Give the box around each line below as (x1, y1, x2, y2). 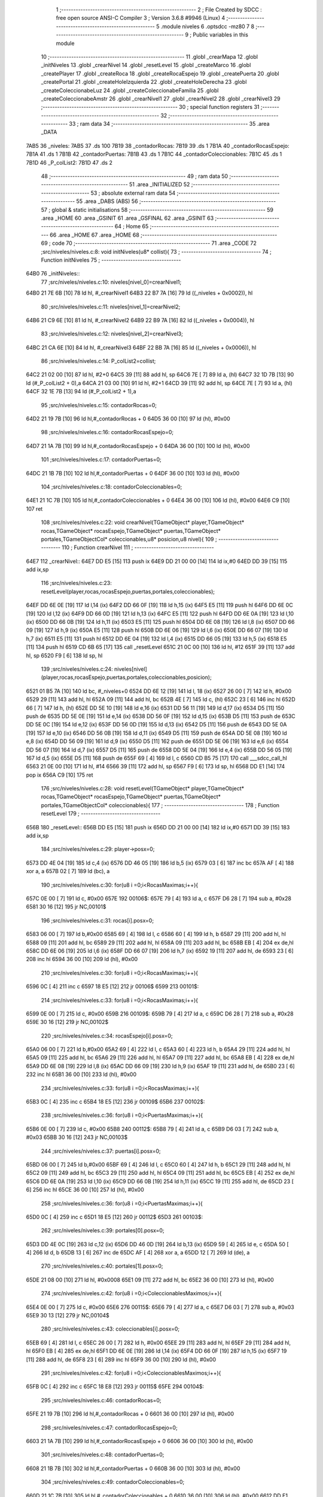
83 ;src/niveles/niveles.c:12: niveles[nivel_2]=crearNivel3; (41, 330, 184, 338)
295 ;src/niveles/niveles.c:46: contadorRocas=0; (41, 1396, 161, 1404)
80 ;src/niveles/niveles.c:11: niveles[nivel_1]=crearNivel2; (41, 303, 181, 310)
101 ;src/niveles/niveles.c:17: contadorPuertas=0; (41, 456, 161, 463)
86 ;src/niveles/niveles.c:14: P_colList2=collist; (41, 357, 156, 365)
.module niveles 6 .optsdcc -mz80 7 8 (160, 23, 254, 30)
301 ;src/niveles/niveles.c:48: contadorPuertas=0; (41, 1451, 164, 1458)
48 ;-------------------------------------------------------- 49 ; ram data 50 (41, 172, 228, 180)
